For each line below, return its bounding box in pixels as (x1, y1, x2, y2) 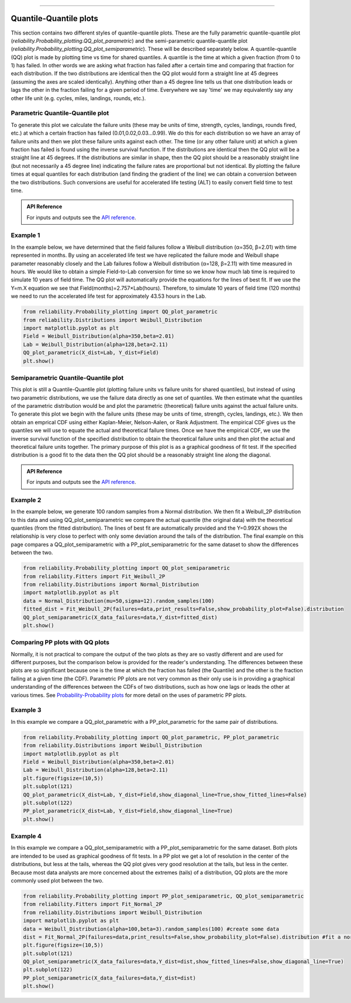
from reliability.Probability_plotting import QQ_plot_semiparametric (23, 565, 230, 572)
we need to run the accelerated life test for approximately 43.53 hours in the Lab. (11, 293, 207, 300)
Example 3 (11, 706, 42, 714)
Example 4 (11, 832, 42, 840)
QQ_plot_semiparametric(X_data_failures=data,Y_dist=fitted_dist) (23, 614, 218, 620)
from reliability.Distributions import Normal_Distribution (23, 581, 199, 588)
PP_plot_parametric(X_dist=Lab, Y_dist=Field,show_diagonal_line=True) (23, 808, 233, 815)
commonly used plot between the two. (11, 877, 104, 884)
